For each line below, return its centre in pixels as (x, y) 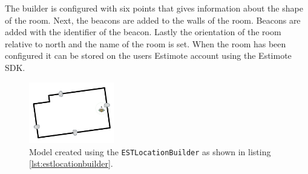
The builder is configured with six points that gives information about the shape (154, 8)
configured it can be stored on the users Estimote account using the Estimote (148, 55)
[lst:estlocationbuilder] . (71, 163)
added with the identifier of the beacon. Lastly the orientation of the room (143, 32)
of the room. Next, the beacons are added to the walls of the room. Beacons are (153, 20)
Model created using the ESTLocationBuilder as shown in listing (150, 151)
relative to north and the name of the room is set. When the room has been (146, 43)
